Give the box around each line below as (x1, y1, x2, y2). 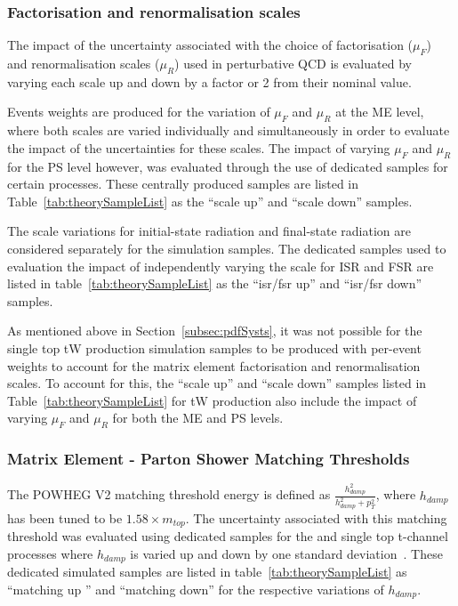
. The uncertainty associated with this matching (185, 508, 447, 527)
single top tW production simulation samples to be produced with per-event (7, 338, 422, 357)
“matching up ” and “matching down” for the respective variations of (7, 579, 384, 598)
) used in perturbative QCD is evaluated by (174, 54, 412, 73)
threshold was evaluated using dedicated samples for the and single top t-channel (7, 527, 448, 545)
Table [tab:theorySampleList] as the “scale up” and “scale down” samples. (7, 191, 413, 210)
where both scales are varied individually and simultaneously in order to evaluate (7, 121, 450, 140)
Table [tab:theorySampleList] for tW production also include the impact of (7, 391, 417, 409)
